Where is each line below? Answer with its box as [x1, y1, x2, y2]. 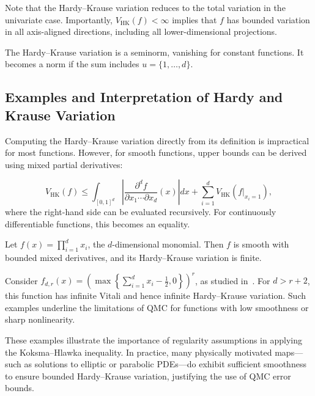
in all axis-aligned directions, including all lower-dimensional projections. [5, 25, 277, 38]
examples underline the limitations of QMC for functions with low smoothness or [5, 301, 309, 313]
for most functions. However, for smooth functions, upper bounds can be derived [5, 146, 307, 159]
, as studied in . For [195, 274, 270, 287]
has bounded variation [226, 13, 310, 26]
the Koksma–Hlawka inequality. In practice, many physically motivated [5, 345, 272, 358]
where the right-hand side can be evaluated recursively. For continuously [5, 205, 276, 218]
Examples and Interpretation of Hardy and [5, 87, 283, 106]
